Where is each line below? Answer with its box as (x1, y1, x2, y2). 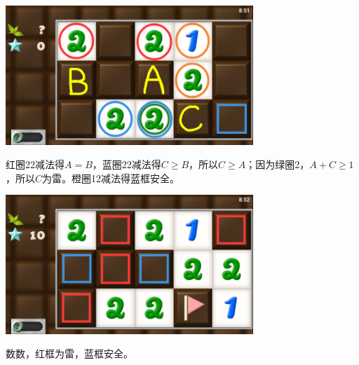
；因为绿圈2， (245, 157, 310, 172)
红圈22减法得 (6, 157, 65, 172)
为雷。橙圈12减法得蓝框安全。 (42, 170, 180, 185)
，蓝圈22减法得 (92, 157, 161, 172)
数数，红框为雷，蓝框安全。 (6, 346, 133, 361)
